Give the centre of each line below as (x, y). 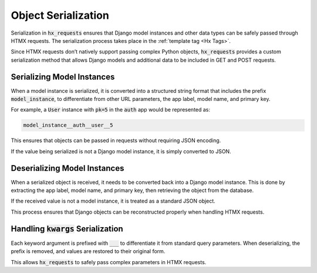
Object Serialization (60, 15)
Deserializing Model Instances (68, 168)
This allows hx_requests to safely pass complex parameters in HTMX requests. (109, 262)
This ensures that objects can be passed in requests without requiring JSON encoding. (116, 140)
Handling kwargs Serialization (67, 229)
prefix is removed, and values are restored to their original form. (88, 251)
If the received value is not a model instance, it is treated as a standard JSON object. (113, 201)
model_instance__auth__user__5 (68, 125)
